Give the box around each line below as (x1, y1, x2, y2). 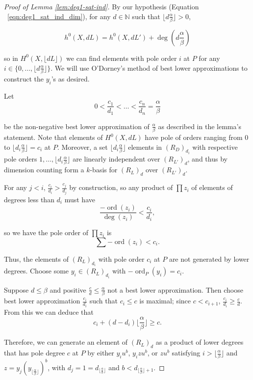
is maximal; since (139, 296, 191, 306)
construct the (4, 73, 44, 83)
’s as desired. (51, 73, 90, 83)
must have (64, 194, 95, 204)
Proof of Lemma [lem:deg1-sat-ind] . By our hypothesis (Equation (4, 1, 199, 11)
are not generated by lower (169, 253, 250, 264)
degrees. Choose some (4, 266, 69, 276)
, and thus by (187, 154, 228, 164)
